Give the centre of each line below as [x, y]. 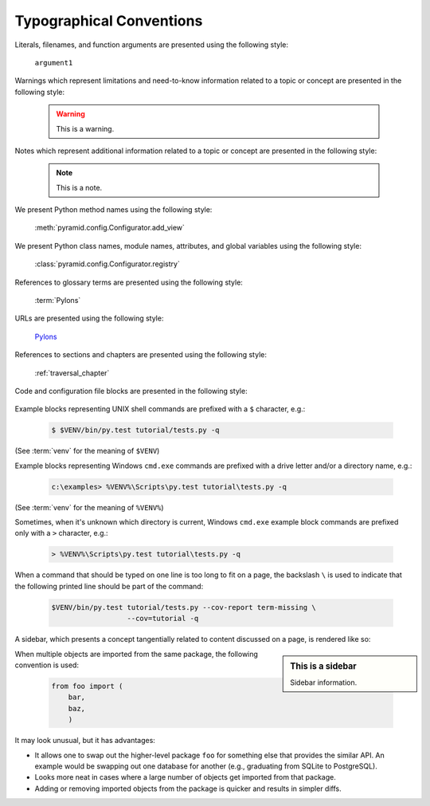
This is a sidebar [324, 666]
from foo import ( [87, 686]
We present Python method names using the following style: [113, 210]
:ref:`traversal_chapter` [72, 373]
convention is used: [47, 665]
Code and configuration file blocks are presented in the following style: [131, 391]
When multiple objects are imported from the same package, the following [137, 654]
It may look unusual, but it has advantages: [85, 741]
